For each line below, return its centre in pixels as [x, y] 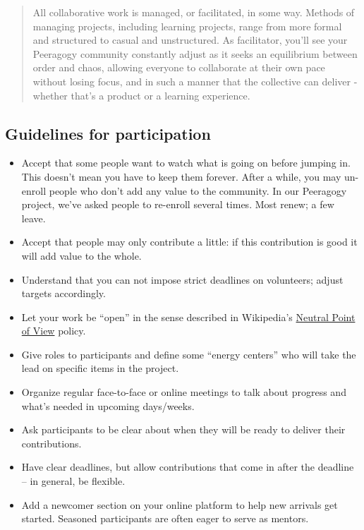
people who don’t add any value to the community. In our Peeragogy [198, 190]
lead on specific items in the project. [100, 368]
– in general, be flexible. [73, 481]
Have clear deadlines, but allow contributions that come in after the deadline [188, 467]
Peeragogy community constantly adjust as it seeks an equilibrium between [195, 53]
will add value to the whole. [81, 255]
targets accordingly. [63, 293]
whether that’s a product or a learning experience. [141, 95]
